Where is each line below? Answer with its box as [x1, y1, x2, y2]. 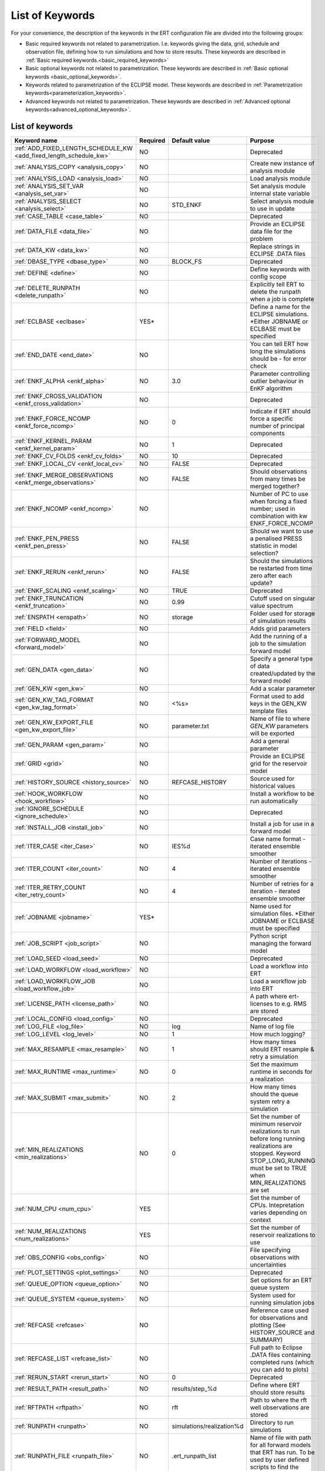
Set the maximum [250, 1060, 299, 1068]
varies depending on [250, 1208, 307, 1216]
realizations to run [250, 1127, 300, 1135]
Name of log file [250, 1022, 294, 1030]
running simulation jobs [250, 1298, 315, 1306]
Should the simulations [250, 557, 313, 565]
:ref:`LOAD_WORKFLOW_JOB [14, 977, 95, 985]
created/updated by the [250, 669, 316, 677]
